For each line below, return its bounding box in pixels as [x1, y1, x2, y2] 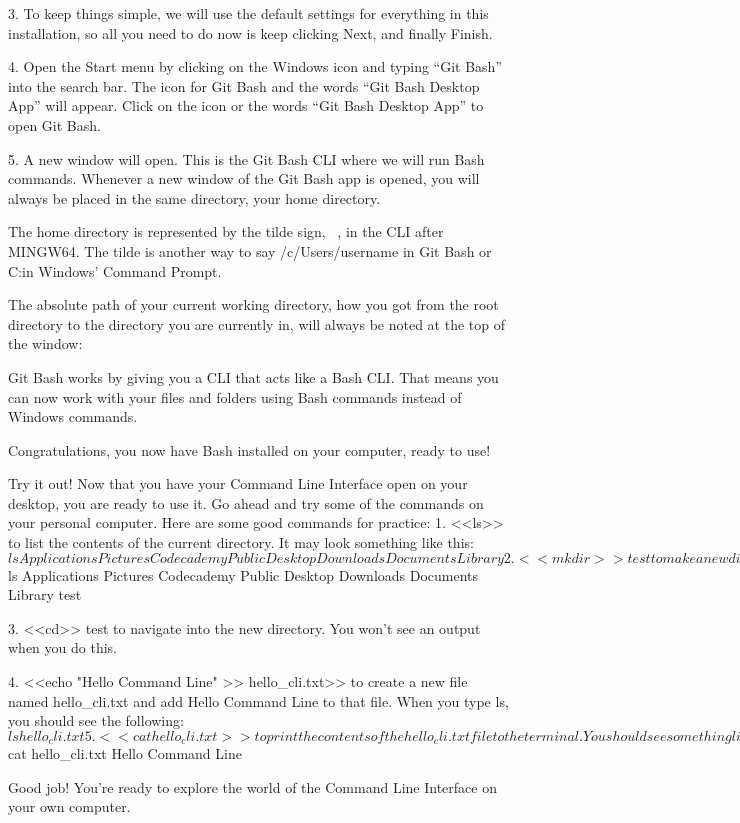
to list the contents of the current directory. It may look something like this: [8, 532, 474, 553]
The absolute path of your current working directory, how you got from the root [8, 294, 499, 315]
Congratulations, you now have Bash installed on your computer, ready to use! [8, 439, 491, 460]
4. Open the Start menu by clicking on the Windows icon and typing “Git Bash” [8, 56, 503, 77]
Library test [8, 584, 82, 605]
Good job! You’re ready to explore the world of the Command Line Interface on [8, 776, 497, 797]
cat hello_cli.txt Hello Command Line [8, 743, 242, 764]
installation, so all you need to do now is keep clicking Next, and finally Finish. [8, 22, 493, 43]
